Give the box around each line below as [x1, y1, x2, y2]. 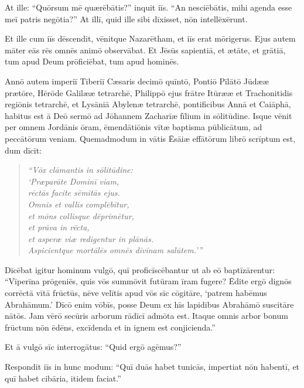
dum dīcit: [5, 144, 42, 156]
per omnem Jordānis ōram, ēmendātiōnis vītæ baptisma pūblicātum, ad [5, 121, 262, 133]
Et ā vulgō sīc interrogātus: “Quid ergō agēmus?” [5, 341, 182, 353]
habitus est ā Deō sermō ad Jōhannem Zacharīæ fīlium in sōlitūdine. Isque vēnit [5, 109, 292, 121]
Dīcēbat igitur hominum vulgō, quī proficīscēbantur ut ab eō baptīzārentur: [5, 263, 275, 275]
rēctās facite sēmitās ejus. [28, 186, 120, 199]
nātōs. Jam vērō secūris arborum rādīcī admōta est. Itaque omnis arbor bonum [5, 309, 288, 322]
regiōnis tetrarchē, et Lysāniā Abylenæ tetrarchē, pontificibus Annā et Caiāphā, [5, 98, 291, 110]
